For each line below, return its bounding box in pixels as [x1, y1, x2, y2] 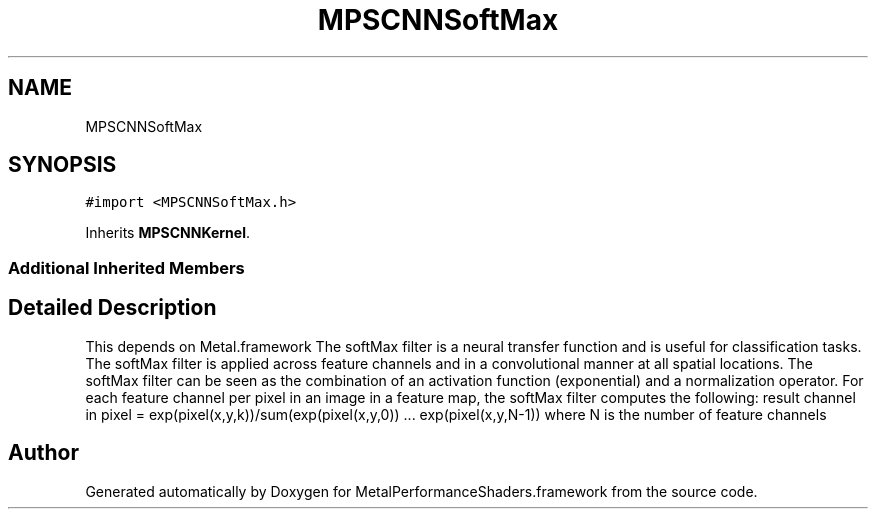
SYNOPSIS [8, 152, 117, 178]
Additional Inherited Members [8, 257, 245, 278]
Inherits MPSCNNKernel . [85, 224, 250, 242]
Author [8, 440, 79, 466]
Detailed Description [8, 295, 217, 321]
